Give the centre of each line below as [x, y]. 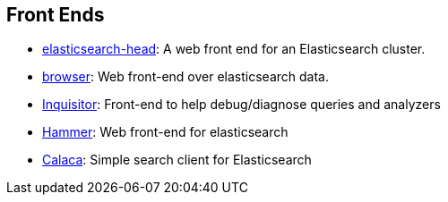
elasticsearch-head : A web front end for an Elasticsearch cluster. [234, 49]
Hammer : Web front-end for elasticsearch [165, 132]
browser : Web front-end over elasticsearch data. [185, 77]
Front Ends [56, 15]
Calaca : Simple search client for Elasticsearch [177, 160]
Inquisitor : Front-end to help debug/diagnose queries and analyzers [241, 105]
